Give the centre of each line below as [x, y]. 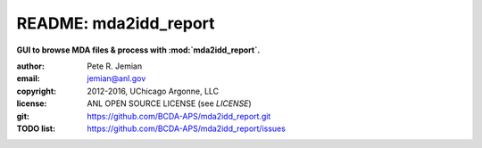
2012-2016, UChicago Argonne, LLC [153, 91]
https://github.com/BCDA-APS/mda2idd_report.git [179, 116]
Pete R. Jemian [115, 66]
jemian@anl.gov [116, 78]
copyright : [37, 91]
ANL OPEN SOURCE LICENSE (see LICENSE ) [169, 103]
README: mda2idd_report [116, 23]
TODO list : [36, 128]
